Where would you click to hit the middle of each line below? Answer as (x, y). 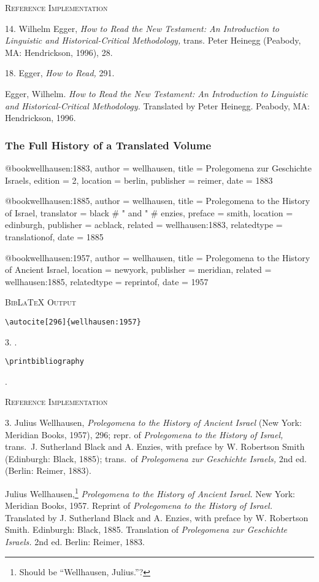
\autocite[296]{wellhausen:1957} (73, 322)
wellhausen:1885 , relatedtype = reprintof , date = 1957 (107, 281)
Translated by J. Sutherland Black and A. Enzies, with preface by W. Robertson (157, 517)
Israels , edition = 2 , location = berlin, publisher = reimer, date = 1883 (139, 180)
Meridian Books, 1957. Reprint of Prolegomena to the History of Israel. (139, 505)
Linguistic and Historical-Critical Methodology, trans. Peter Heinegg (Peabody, (153, 40)
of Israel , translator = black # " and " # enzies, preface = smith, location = (149, 212)
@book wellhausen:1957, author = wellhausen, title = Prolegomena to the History (158, 257)
